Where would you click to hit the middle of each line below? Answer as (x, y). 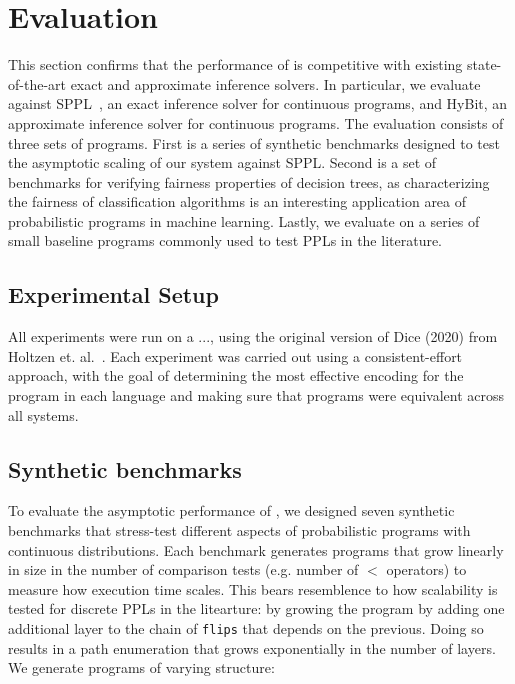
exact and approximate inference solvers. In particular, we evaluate (275, 83)
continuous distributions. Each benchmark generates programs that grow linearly (256, 549)
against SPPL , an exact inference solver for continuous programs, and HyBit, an (258, 103)
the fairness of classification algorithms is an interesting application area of (237, 201)
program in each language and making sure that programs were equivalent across (256, 395)
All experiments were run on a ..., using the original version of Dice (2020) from (253, 336)
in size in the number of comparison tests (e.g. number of (183, 569)
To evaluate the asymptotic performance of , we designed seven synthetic (231, 510)
